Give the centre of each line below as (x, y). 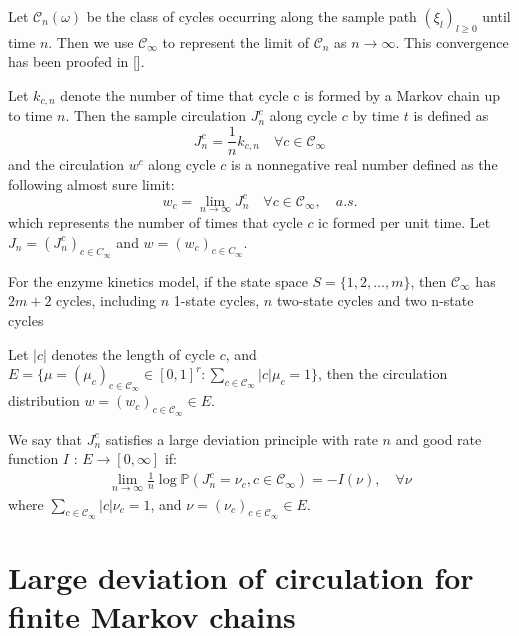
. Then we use (91, 41)
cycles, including (106, 300)
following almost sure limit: (91, 183)
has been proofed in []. (76, 61)
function (33, 458)
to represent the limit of (235, 41)
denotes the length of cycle (133, 353)
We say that (45, 438)
